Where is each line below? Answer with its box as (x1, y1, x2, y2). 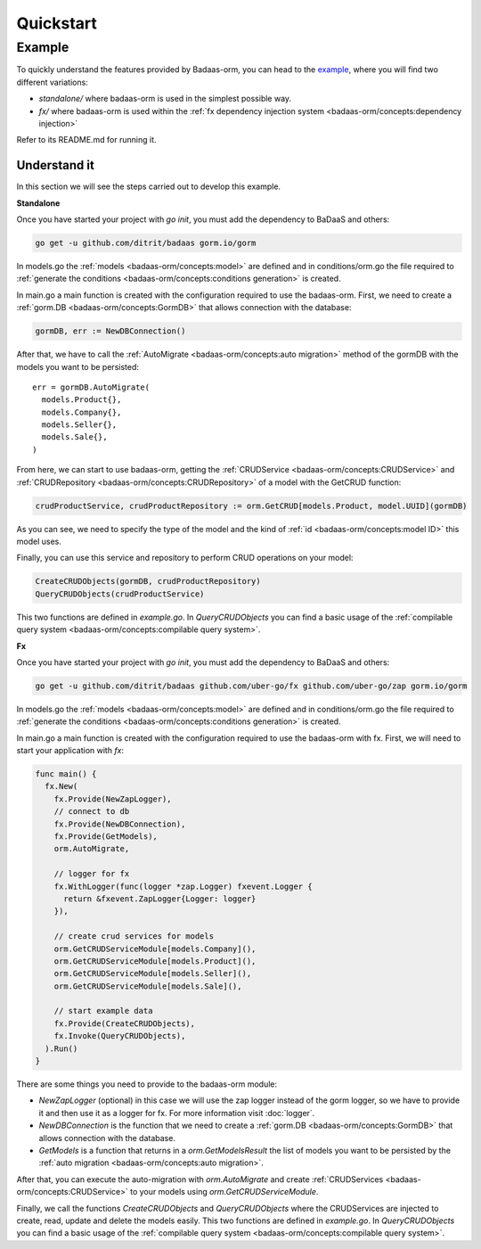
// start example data (53, 1006, 153, 1016)
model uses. (16, 536, 61, 547)
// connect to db (53, 807, 130, 817)
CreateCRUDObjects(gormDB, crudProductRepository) (35, 576, 262, 587)
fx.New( (45, 781, 78, 792)
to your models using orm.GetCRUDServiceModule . (129, 1187, 319, 1197)
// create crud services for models (53, 932, 214, 941)
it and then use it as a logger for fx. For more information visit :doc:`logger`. (38, 1107, 315, 1118)
